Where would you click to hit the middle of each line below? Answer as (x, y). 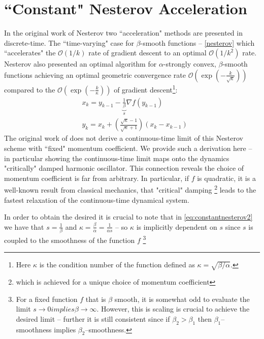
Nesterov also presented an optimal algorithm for (80, 64)
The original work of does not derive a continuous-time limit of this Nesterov (124, 138)
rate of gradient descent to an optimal (147, 53)
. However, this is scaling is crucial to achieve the (173, 309)
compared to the (30, 89)
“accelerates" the (30, 53)
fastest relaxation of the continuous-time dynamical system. (97, 199)
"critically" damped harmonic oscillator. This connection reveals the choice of (124, 168)
